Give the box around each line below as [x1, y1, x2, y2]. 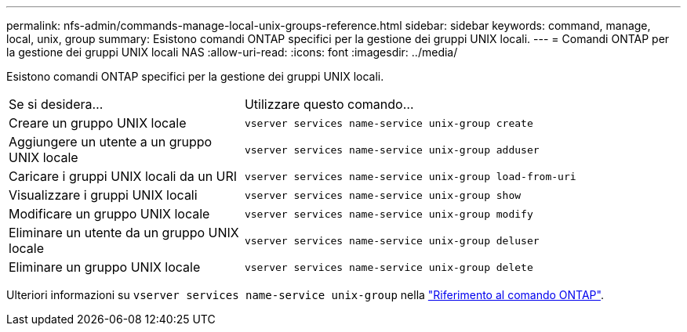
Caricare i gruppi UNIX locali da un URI [9, 168, 238, 184]
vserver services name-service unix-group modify [244, 207, 533, 220]
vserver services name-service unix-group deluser [244, 234, 540, 247]
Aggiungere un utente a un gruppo [9, 134, 213, 150]
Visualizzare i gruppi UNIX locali [9, 187, 198, 203]
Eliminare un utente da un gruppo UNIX [9, 225, 239, 240]
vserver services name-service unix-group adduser [244, 143, 540, 156]
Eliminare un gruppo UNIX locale [9, 259, 201, 275]
